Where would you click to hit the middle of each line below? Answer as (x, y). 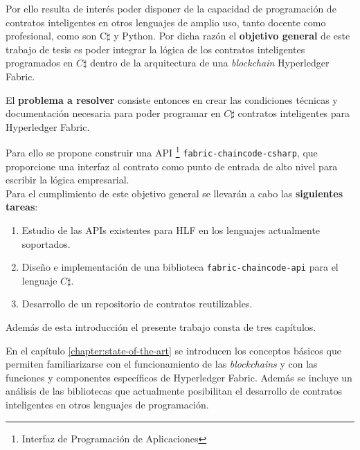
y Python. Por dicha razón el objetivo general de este (232, 36)
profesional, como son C (56, 36)
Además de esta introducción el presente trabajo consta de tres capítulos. (161, 327)
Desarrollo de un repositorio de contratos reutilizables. (137, 304)
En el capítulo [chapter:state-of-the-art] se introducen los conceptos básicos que (173, 350)
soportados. (46, 243)
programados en (39, 63)
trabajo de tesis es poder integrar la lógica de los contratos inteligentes (155, 49)
